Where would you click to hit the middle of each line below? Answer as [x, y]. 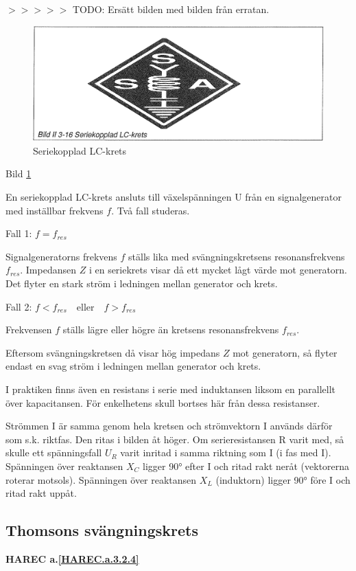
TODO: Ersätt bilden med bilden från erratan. [171, 9]
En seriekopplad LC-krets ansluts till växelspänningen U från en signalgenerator [174, 197]
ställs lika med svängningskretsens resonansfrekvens [237, 256]
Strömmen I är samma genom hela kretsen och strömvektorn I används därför [169, 426]
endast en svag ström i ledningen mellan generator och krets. [133, 366]
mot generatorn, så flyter [285, 352]
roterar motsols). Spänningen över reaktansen [101, 479]
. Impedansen [48, 270]
